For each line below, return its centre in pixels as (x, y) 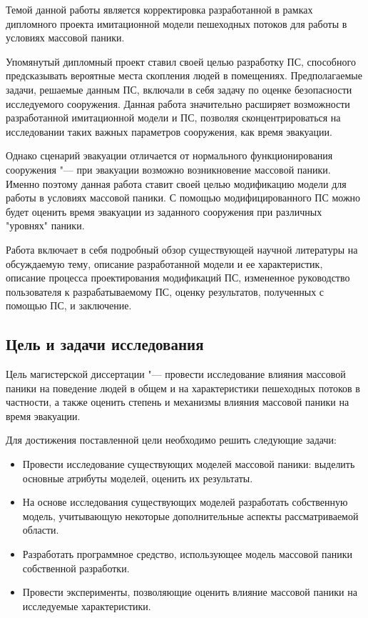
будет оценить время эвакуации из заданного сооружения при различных (164, 211)
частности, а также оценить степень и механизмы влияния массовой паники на (178, 402)
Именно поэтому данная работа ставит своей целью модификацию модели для (176, 183)
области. (41, 530)
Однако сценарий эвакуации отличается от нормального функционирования (169, 155)
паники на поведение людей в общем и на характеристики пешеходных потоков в (183, 388)
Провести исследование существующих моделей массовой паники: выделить (189, 464)
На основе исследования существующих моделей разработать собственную (185, 502)
